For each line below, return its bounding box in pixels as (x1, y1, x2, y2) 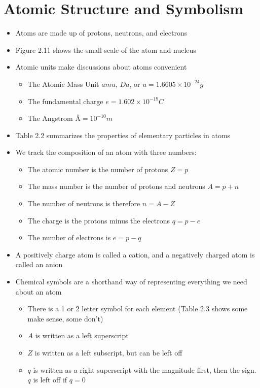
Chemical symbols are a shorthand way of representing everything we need (15, 276, 247, 287)
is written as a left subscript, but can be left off (34, 347, 182, 358)
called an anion (15, 259, 63, 270)
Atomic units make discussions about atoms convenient (15, 61, 187, 72)
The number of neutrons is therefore (27, 198, 140, 209)
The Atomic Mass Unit (27, 78, 99, 89)
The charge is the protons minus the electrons (27, 215, 170, 225)
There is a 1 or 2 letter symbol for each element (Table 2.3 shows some (27, 303, 248, 314)
